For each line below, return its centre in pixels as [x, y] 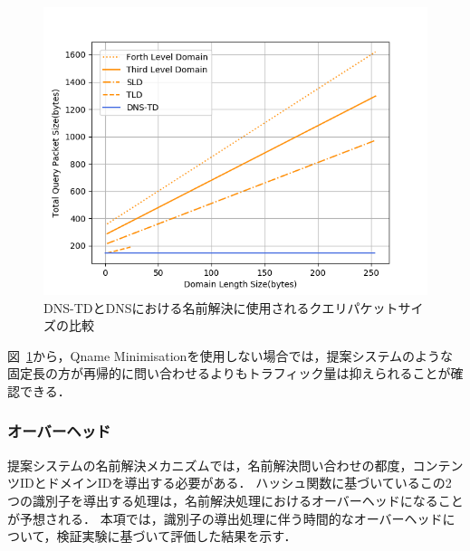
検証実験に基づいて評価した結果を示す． [177, 536]
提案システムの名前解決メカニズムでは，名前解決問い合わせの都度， [210, 465]
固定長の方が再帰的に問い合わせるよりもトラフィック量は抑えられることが [229, 373]
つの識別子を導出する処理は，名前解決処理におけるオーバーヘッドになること [235, 500]
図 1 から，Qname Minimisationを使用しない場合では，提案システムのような [230, 355]
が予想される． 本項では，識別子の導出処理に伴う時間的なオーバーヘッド [225, 518]
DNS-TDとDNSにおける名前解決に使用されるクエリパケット [221, 307]
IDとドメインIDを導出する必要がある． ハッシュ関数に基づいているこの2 [235, 483]
